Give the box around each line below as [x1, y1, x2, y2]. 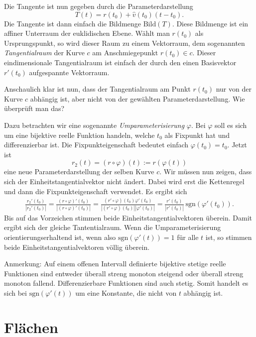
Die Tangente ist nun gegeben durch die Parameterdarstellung [4, 1, 193, 11]
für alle [177, 231, 199, 242]
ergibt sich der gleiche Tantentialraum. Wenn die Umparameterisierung [4, 222, 221, 232]
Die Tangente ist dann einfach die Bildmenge [4, 18, 141, 28]
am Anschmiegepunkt [92, 47, 158, 58]
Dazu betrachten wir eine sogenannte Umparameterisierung [4, 119, 185, 130]
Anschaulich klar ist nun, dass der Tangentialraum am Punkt [4, 84, 191, 94]
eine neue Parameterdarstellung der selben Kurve [4, 166, 154, 177]
